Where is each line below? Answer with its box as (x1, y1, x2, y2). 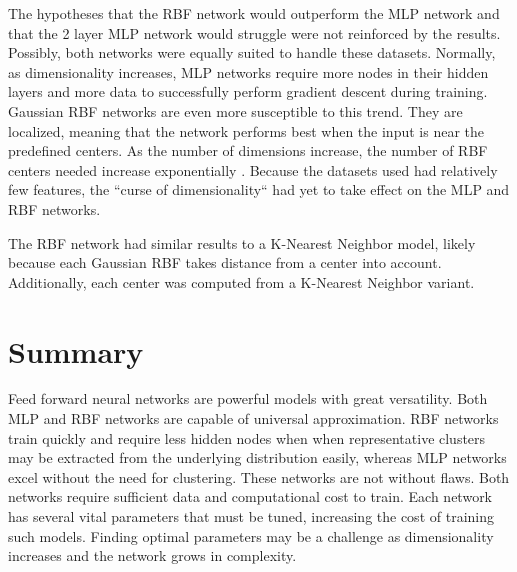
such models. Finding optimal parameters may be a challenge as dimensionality (8, 525, 494, 546)
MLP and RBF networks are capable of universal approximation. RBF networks (8, 408, 499, 429)
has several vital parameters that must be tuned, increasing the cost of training (8, 506, 494, 526)
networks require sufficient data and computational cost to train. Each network (8, 486, 493, 507)
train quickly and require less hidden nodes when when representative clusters (8, 427, 486, 448)
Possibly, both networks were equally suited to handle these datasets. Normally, (8, 42, 496, 63)
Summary (8, 330, 144, 371)
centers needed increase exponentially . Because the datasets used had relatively (8, 159, 498, 180)
